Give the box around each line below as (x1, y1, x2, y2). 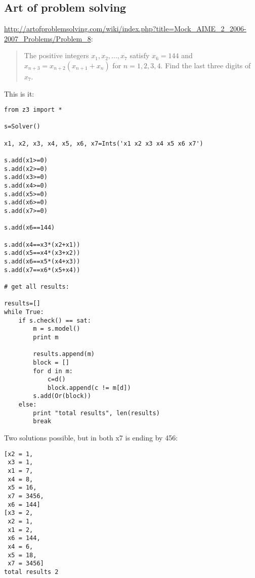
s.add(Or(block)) (33, 392, 91, 400)
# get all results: (4, 283, 69, 290)
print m (33, 333, 59, 341)
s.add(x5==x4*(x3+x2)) (4, 249, 80, 257)
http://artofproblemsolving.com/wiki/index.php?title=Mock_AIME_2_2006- (4, 23, 246, 34)
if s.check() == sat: (18, 317, 91, 324)
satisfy (130, 50, 150, 61)
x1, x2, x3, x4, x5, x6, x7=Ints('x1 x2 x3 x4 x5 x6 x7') (4, 140, 203, 147)
